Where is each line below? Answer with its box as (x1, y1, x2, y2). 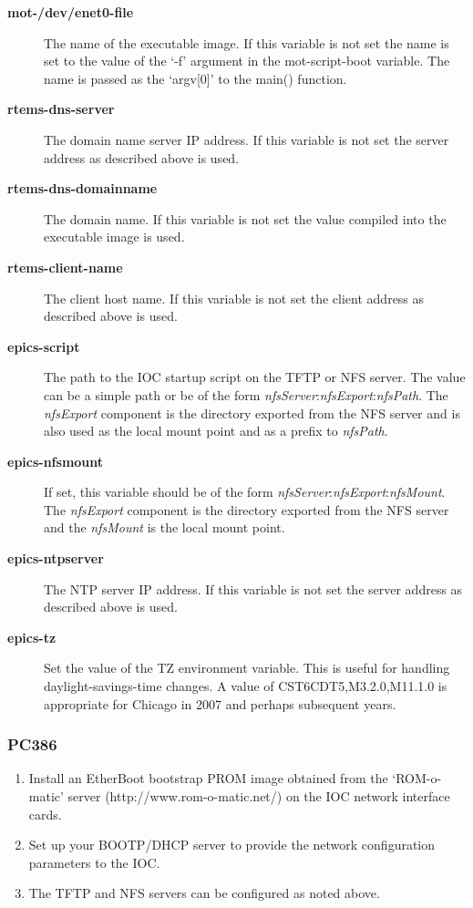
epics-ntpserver (7, 549, 104, 568)
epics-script (7, 336, 80, 356)
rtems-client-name (7, 257, 123, 276)
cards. (28, 804, 62, 823)
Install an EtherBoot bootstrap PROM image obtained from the (28, 769, 388, 788)
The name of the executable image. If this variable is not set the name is (44, 33, 449, 52)
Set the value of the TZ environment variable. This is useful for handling (44, 658, 450, 677)
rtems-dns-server (7, 99, 115, 119)
